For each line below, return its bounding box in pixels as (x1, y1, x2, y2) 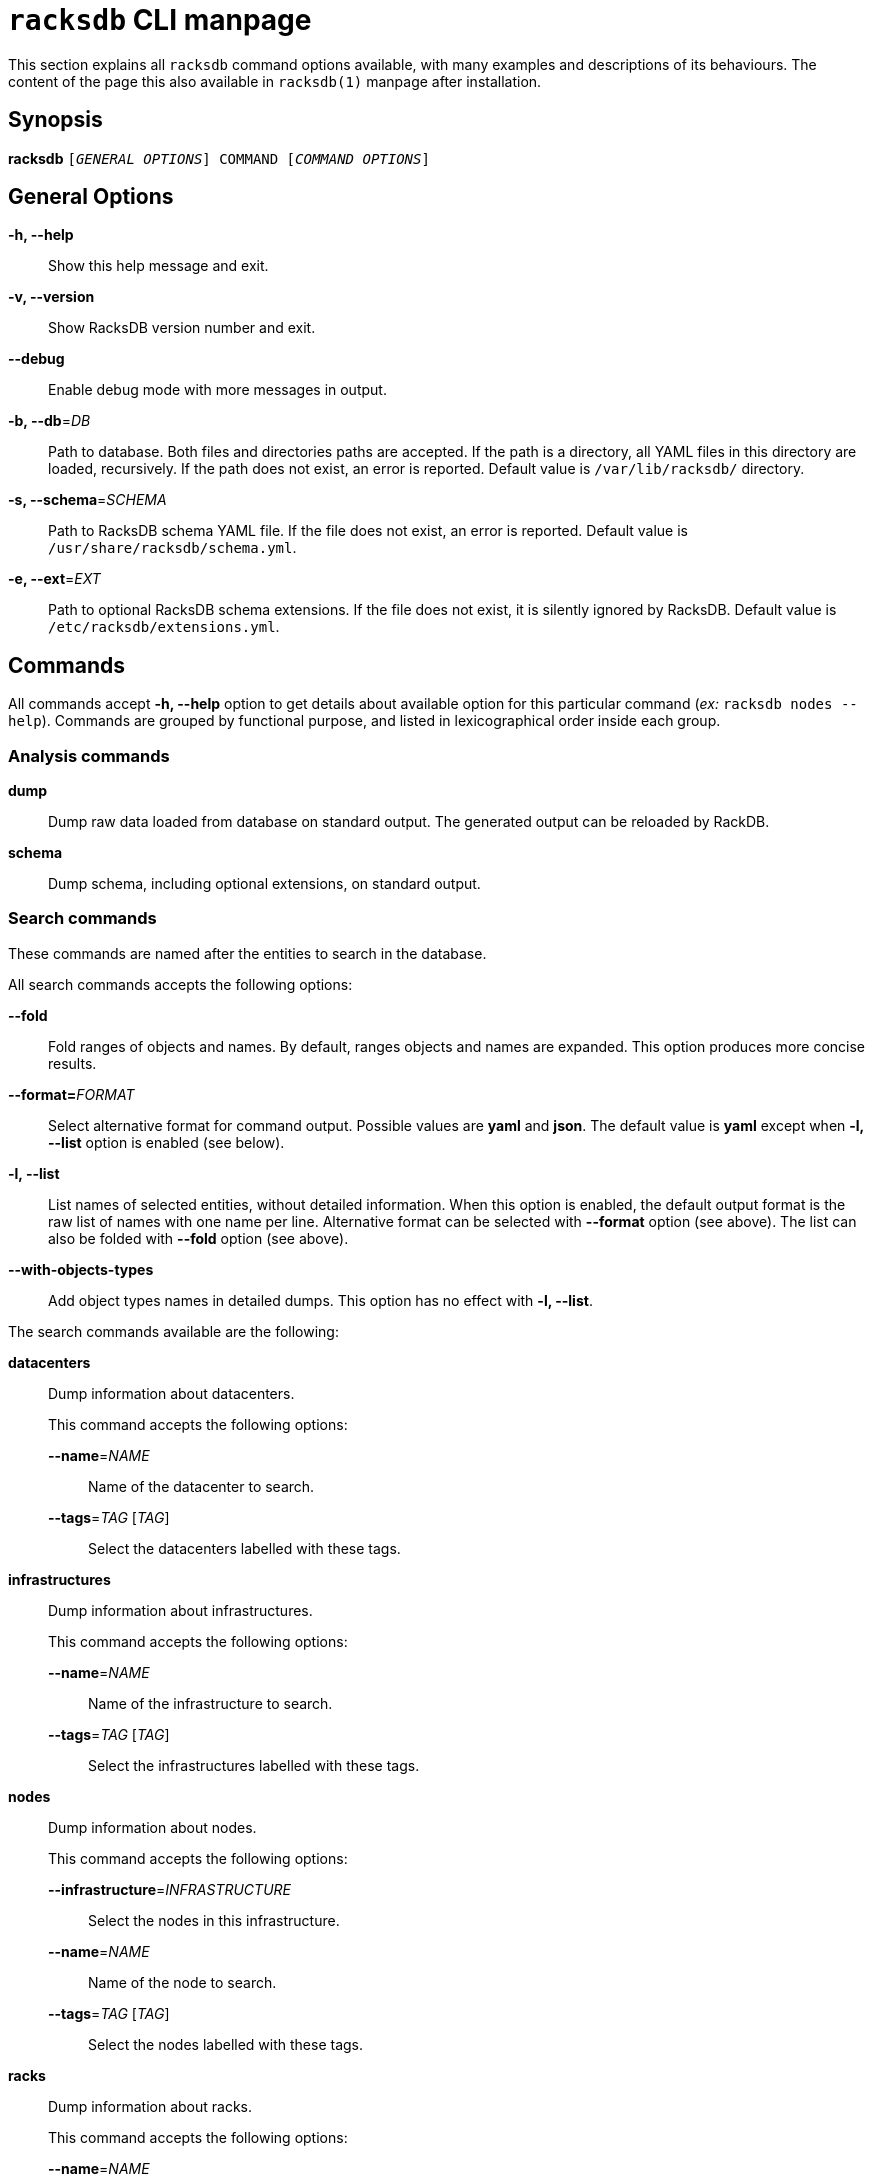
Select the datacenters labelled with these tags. (88, 1539, 401, 1557)
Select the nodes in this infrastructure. (88, 1911, 340, 1929)
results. (48, 1054, 97, 1072)
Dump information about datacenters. (48, 1384, 295, 1402)
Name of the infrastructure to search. (88, 1694, 333, 1712)
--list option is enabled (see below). (48, 1133, 285, 1151)
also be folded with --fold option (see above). (48, 1229, 349, 1247)
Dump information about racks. (48, 2097, 253, 2115)
